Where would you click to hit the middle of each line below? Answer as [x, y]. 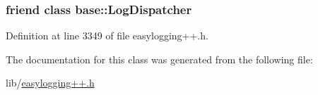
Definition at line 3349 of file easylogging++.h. [107, 36]
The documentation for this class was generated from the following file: [159, 59]
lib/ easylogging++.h [50, 83]
